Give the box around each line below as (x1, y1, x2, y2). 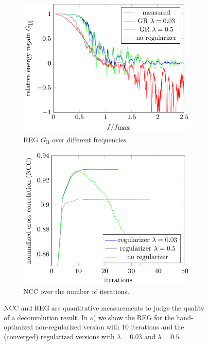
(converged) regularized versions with (4, 331, 115, 341)
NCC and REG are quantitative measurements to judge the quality (4, 303, 205, 313)
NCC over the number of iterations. (23, 286, 129, 296)
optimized (4, 322, 33, 332)
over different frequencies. (52, 134, 128, 144)
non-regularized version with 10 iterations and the (35, 322, 184, 332)
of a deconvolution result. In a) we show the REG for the (4, 312, 174, 322)
